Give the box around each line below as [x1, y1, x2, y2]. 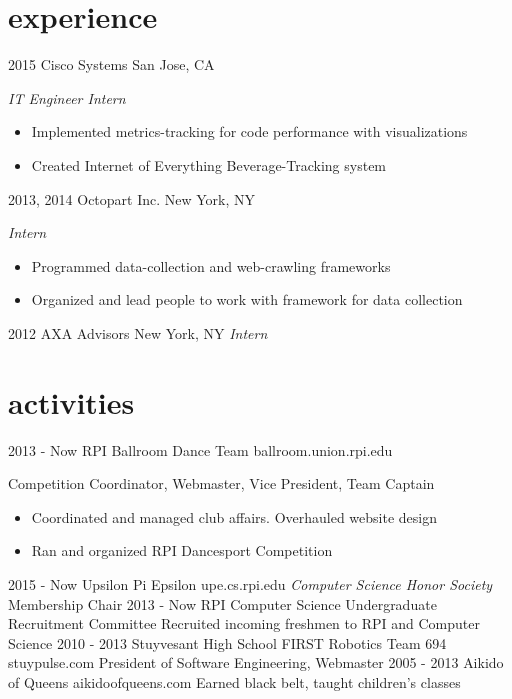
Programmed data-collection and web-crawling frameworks [31, 255, 391, 276]
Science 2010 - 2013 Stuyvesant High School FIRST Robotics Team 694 [8, 632, 447, 653]
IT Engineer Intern [8, 87, 126, 108]
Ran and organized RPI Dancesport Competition [31, 540, 333, 561]
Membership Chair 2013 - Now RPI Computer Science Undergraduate [8, 593, 437, 614]
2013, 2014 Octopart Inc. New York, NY [8, 188, 256, 209]
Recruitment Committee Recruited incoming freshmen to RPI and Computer [8, 613, 480, 634]
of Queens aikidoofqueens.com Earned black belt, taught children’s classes [8, 671, 461, 692]
